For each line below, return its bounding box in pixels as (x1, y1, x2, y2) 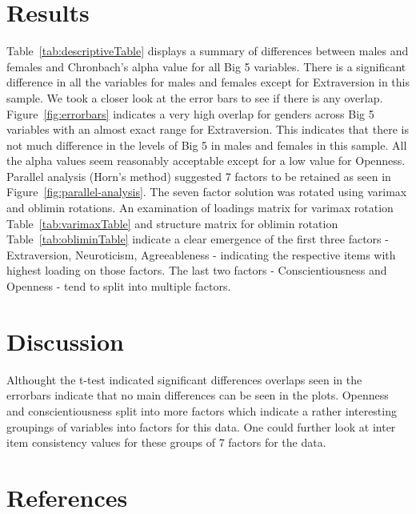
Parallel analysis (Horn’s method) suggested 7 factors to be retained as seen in (6, 167, 391, 184)
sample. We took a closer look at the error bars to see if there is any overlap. (6, 89, 383, 106)
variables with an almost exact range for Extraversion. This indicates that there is (6, 121, 409, 138)
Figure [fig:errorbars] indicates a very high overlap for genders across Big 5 (6, 105, 374, 122)
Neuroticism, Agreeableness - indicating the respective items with (74, 246, 396, 263)
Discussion (6, 324, 124, 357)
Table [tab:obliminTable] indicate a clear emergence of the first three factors (6, 231, 382, 247)
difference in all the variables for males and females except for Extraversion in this (6, 74, 410, 90)
